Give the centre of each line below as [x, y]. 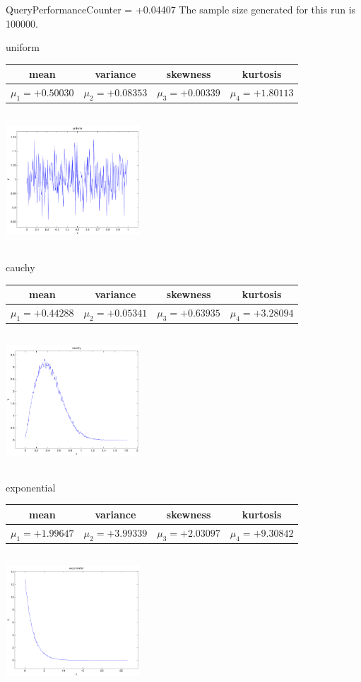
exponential [31, 487]
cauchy [20, 267]
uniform [23, 47]
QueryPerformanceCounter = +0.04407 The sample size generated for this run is [181, 9]
